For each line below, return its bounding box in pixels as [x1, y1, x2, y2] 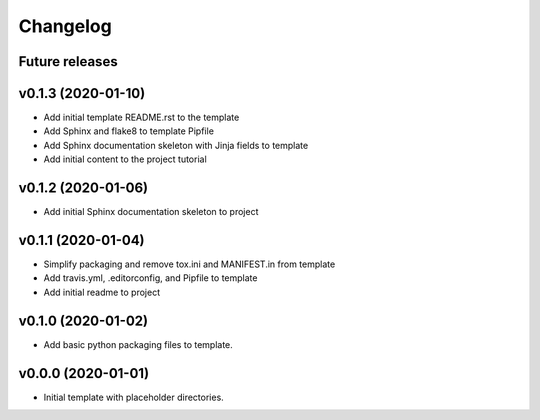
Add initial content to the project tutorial [43, 153, 207, 165]
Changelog [18, 15, 112, 37]
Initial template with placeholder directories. [43, 391, 224, 403]
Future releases [18, 53, 119, 70]
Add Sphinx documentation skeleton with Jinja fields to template [43, 139, 309, 151]
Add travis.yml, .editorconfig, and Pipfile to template [43, 272, 258, 284]
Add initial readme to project [43, 286, 160, 298]
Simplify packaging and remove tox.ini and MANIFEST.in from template [43, 258, 336, 270]
